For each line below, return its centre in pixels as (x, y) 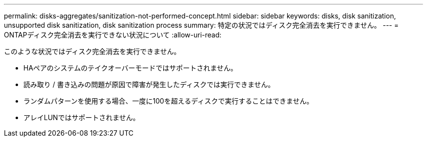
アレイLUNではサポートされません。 (82, 117)
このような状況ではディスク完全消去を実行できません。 (92, 51)
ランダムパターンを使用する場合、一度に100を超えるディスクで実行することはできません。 (168, 101)
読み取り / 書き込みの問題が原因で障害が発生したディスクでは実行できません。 (149, 84)
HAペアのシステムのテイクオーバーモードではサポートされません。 (130, 68)
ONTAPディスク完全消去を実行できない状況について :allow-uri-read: (113, 35)
